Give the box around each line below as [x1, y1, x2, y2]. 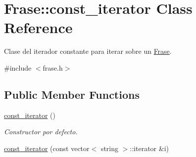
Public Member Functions [4, 86, 140, 102]
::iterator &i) [130, 143, 169, 153]
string [100, 143, 119, 153]
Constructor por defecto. [4, 126, 78, 137]
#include [4, 62, 32, 73]
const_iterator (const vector [4, 143, 90, 153]
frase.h [43, 62, 63, 73]
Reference [4, 17, 73, 38]
